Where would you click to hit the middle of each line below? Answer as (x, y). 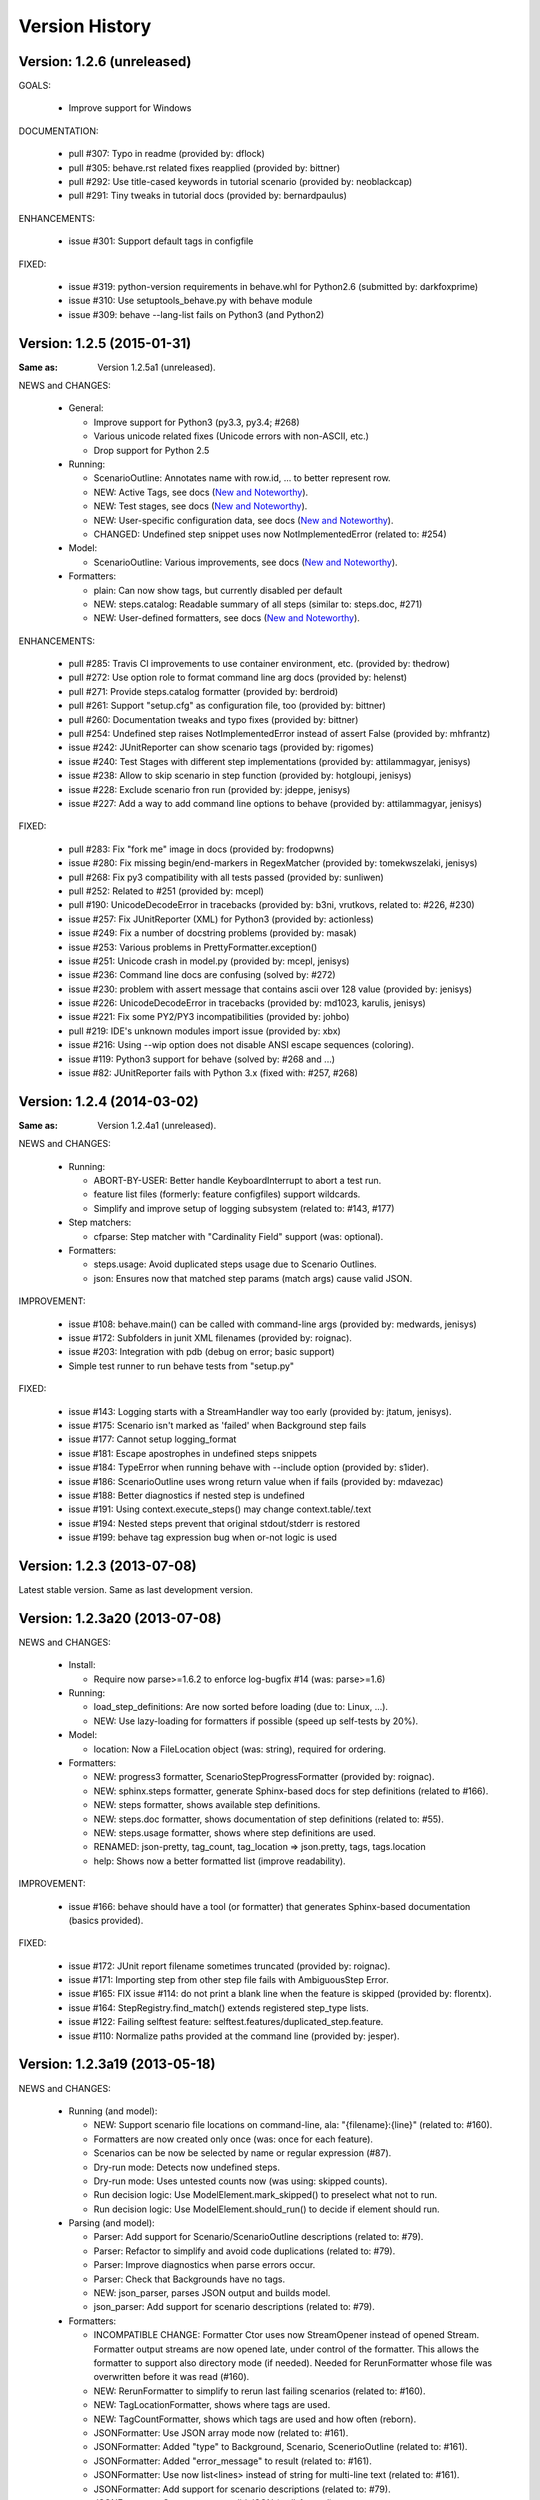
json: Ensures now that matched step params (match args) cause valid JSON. (253, 1278)
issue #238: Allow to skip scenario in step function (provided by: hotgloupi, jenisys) (240, 776)
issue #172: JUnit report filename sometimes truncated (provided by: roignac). (229, 1966)
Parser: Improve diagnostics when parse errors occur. (204, 2265)
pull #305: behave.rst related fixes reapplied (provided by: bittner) (204, 167)
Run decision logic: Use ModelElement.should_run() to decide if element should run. (266, 2209)
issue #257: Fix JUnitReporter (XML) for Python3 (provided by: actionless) (221, 919)
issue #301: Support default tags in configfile (161, 241)
